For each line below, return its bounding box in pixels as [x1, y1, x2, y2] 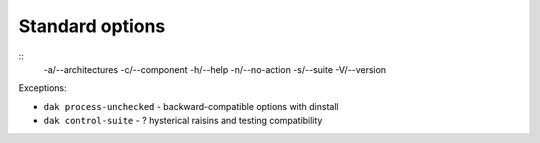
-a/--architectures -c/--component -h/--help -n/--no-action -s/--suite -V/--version [43, 63, 387, 75]
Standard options [18, 15, 166, 37]
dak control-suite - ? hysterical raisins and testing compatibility [43, 115, 323, 127]
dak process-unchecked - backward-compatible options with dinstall [43, 100, 339, 112]
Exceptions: [18, 82, 67, 94]
